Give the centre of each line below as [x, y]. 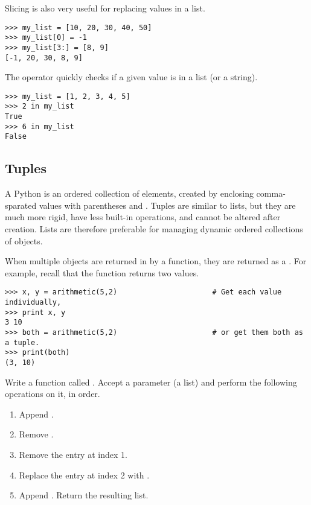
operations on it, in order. [53, 394]
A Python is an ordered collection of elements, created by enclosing [129, 193]
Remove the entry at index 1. [73, 455]
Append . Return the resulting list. [84, 495]
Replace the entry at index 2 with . [84, 475]
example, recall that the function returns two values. [102, 272]
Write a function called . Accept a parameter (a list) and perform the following [151, 382]
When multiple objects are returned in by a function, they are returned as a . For [156, 261]
